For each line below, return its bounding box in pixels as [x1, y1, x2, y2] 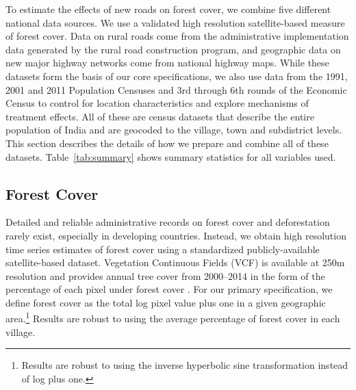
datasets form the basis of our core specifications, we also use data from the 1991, [5, 68, 348, 83]
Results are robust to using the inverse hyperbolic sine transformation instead [21, 358, 348, 372]
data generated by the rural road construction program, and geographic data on [5, 42, 341, 56]
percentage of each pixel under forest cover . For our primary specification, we [5, 282, 333, 296]
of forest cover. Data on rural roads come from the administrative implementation [5, 29, 349, 43]
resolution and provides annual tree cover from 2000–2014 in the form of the [5, 268, 325, 283]
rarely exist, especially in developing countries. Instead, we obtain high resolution [5, 228, 346, 242]
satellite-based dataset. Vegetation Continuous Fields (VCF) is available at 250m [5, 255, 345, 270]
